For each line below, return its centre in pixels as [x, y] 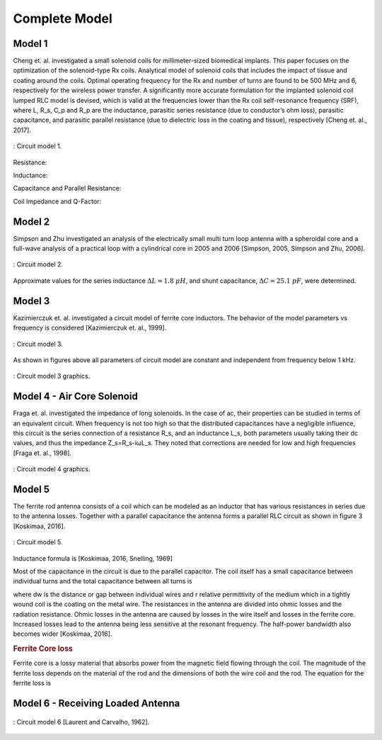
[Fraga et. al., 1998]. [42, 453]
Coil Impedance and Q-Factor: [57, 201]
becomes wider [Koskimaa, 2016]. [63, 634]
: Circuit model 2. [38, 264]
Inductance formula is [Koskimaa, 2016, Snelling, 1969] [93, 558]
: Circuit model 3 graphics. [52, 376]
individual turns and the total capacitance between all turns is [103, 581]
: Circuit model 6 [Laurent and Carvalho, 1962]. [81, 722]
